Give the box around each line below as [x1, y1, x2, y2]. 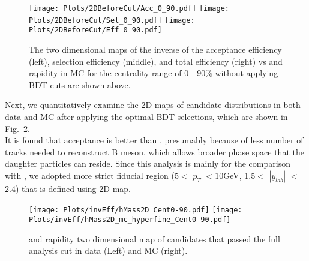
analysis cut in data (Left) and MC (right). [29, 244, 188, 257]
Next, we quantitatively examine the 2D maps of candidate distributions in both [5, 98, 301, 111]
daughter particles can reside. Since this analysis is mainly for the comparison [5, 157, 290, 170]
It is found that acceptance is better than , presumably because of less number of [5, 134, 304, 146]
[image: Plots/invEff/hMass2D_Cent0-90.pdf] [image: [29, 205, 242, 214]
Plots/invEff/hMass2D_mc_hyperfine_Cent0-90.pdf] [29, 215, 231, 224]
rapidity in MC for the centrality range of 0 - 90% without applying [29, 67, 278, 79]
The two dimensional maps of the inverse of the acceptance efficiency [29, 43, 282, 55]
